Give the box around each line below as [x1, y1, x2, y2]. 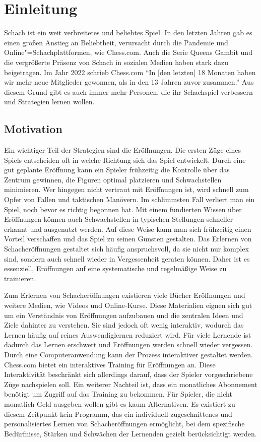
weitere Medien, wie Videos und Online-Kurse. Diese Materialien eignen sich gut [4, 299, 252, 310]
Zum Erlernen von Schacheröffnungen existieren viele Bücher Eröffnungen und [4, 290, 245, 300]
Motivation [4, 121, 62, 137]
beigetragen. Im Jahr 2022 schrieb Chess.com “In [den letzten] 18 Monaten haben [4, 67, 256, 77]
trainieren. [4, 273, 36, 283]
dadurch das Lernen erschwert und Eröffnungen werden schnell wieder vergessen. [4, 339, 253, 350]
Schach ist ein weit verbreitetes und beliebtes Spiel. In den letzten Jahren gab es [4, 27, 252, 38]
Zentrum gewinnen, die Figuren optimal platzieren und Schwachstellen [4, 174, 222, 184]
